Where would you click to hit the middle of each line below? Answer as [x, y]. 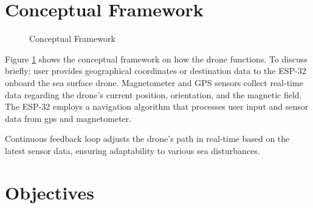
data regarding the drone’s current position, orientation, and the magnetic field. [153, 94]
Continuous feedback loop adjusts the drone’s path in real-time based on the [147, 139]
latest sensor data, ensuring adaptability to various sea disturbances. [132, 150]
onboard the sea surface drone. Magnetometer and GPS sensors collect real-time [154, 82]
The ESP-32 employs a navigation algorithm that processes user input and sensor [157, 106]
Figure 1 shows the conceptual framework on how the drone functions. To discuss [156, 59]
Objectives [50, 192]
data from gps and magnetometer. [68, 118]
